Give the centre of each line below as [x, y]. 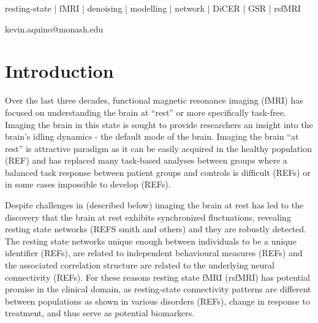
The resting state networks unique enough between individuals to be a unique [151, 241]
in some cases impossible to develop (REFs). [88, 184]
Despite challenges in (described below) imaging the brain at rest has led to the [154, 205]
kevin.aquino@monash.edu [54, 28]
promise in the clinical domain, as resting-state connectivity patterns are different [158, 289]
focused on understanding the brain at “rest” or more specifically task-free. [146, 112]
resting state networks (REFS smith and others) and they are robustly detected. [156, 229]
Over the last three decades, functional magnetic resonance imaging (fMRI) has [154, 100]
